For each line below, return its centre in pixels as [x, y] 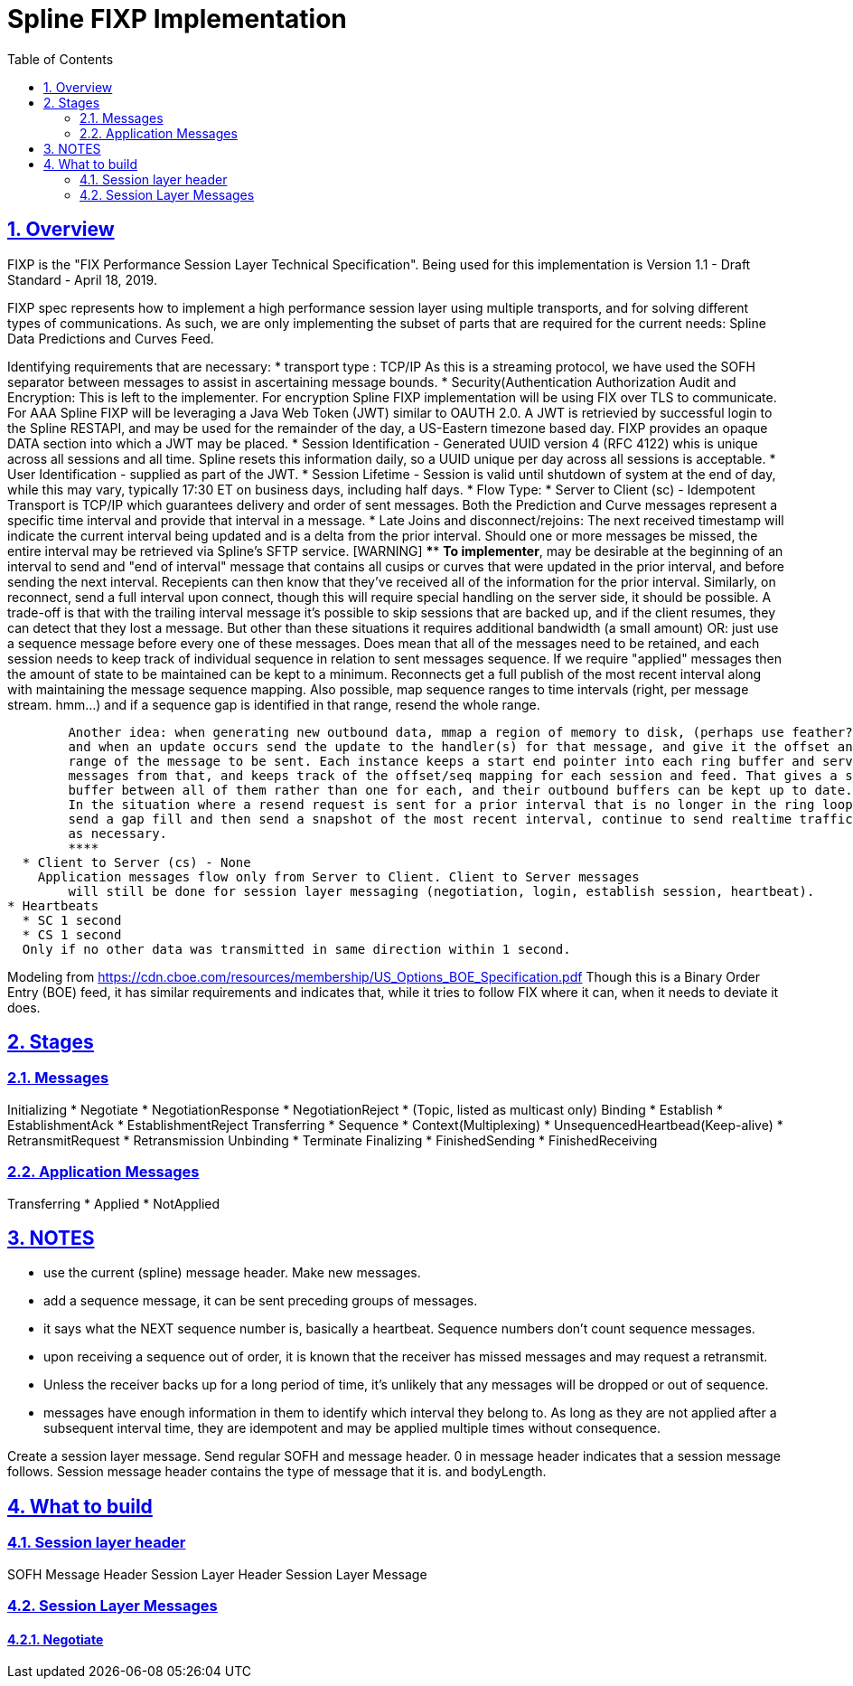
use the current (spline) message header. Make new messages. [232, 1273]
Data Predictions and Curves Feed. [111, 338]
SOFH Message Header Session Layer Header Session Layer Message [217, 1574]
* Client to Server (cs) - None [136, 862]
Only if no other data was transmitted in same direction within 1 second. [296, 949]
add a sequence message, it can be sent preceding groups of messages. [261, 1301]
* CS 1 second [72, 934]
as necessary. [118, 833]
